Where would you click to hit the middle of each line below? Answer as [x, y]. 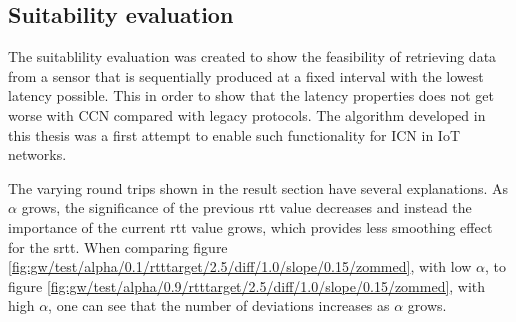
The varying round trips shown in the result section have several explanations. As [258, 187]
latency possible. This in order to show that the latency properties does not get [251, 95]
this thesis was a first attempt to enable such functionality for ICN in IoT [234, 134]
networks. [37, 154]
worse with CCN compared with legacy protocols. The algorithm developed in [247, 114]
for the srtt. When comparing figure [118, 246]
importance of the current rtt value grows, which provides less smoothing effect [250, 226]
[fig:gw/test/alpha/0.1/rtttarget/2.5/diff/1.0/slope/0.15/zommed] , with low [240, 266]
